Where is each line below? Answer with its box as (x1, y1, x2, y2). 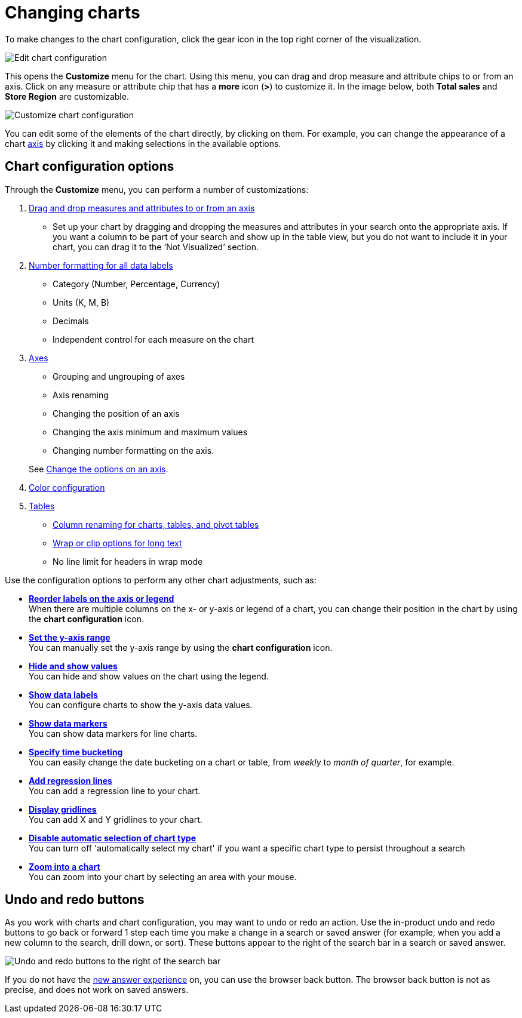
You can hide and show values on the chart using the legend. (29, 671, 269, 681)
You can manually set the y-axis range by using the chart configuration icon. (29, 642, 333, 653)
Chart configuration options (5, 159, 174, 174)
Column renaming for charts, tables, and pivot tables (53, 519, 259, 530)
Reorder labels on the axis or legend (29, 593, 174, 604)
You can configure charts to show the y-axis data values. (29, 699, 253, 710)
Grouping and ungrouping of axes (53, 371, 185, 382)
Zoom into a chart (29, 861, 100, 872)
